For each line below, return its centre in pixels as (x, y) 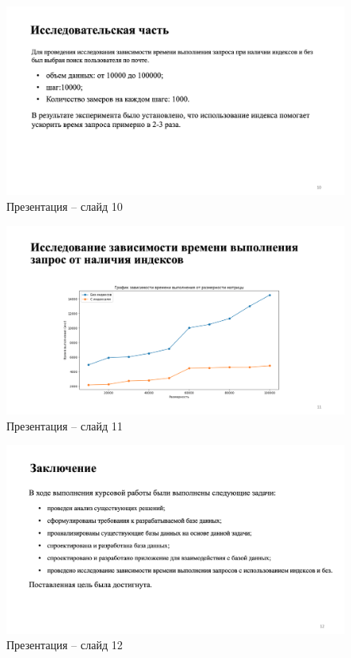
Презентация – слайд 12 (65, 645)
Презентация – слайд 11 (65, 425)
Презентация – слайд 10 (65, 206)
